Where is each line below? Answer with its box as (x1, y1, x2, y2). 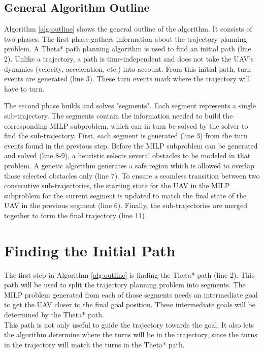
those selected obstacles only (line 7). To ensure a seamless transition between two (4, 170, 260, 181)
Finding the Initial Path (4, 240, 176, 260)
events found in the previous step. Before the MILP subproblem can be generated (4, 140, 258, 151)
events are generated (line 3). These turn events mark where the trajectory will (4, 73, 250, 84)
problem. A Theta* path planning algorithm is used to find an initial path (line (4, 43, 251, 54)
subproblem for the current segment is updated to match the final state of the (4, 190, 247, 200)
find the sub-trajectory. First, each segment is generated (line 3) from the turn (4, 130, 248, 141)
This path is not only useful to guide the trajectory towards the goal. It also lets (4, 319, 254, 330)
